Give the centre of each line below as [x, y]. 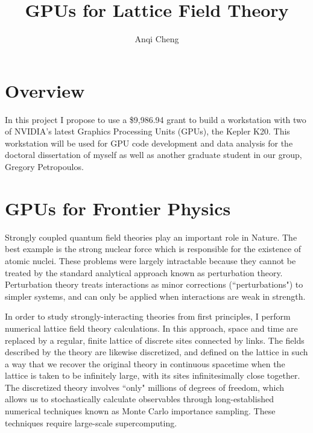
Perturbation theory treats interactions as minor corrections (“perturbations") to [154, 284]
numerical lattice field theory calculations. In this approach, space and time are [151, 328]
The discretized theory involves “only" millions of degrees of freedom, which [145, 387]
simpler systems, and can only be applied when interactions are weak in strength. [155, 296]
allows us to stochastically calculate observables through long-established [139, 399]
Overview [45, 90]
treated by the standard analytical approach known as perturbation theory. [144, 272]
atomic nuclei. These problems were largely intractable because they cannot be [150, 260]
